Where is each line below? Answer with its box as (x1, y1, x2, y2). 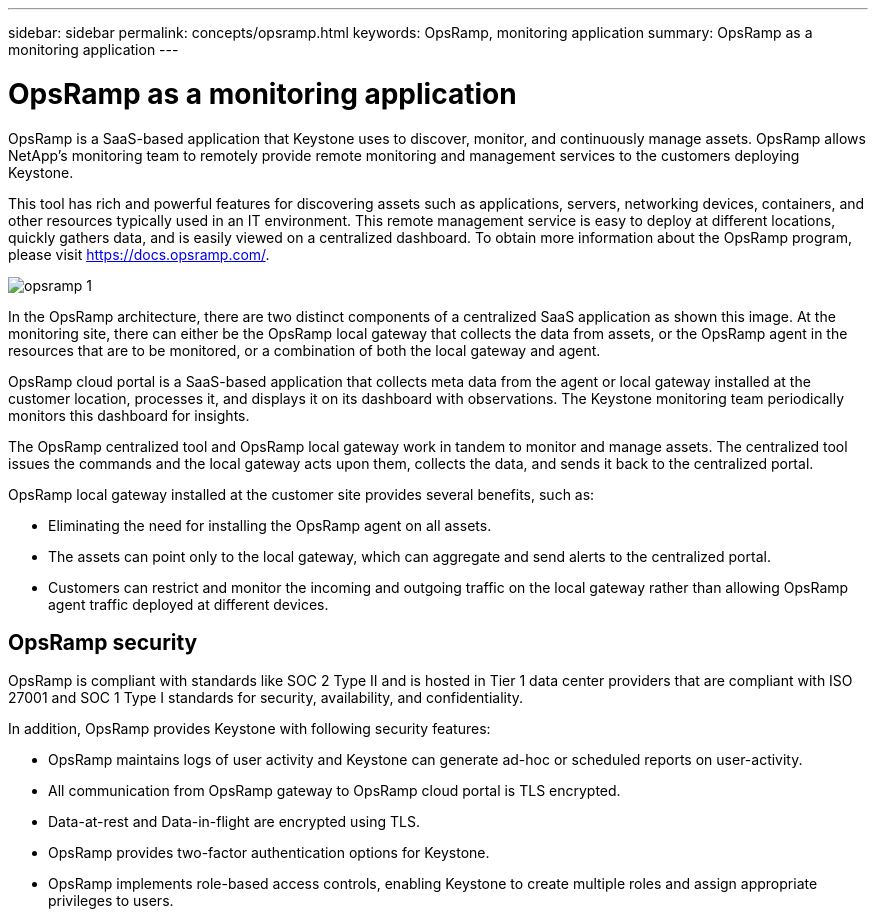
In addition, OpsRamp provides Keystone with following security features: (8, 720, 491, 738)
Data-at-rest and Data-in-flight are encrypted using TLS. (48, 813, 420, 831)
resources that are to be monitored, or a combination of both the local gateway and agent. (8, 341, 601, 359)
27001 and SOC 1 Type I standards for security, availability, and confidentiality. (8, 689, 524, 707)
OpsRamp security (8, 629, 198, 655)
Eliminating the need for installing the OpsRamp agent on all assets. (48, 516, 492, 534)
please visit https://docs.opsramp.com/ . (8, 245, 270, 263)
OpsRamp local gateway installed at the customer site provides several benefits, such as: (8, 485, 595, 503)
